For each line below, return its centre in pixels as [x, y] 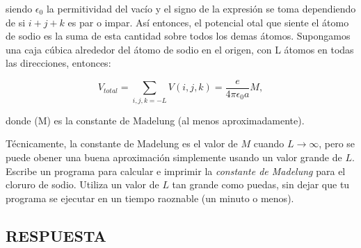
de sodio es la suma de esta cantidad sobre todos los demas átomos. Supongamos [178, 36]
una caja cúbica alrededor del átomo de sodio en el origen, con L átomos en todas [180, 49]
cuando [269, 143]
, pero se [337, 143]
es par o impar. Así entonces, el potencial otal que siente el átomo [208, 22]
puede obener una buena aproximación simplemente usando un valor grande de [174, 157]
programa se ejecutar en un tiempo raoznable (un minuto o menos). [150, 198]
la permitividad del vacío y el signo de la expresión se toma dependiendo [201, 8]
